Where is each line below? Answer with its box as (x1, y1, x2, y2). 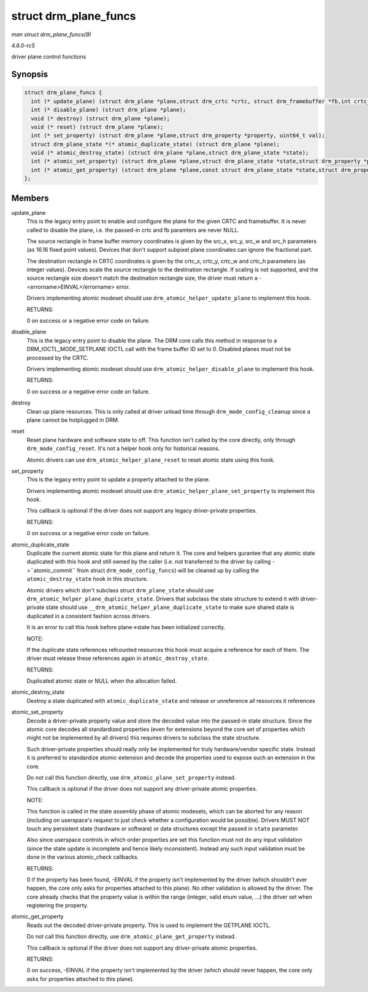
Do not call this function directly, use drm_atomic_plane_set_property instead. (26, 774, 236, 781)
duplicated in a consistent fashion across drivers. (26, 612, 151, 619)
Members (11, 193, 49, 203)
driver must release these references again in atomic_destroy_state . (26, 654, 209, 662)
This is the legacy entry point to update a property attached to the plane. (26, 476, 210, 483)
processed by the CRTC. (26, 354, 89, 362)
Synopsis (11, 69, 48, 80)
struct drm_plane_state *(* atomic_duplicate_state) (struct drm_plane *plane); (31, 141, 280, 147)
